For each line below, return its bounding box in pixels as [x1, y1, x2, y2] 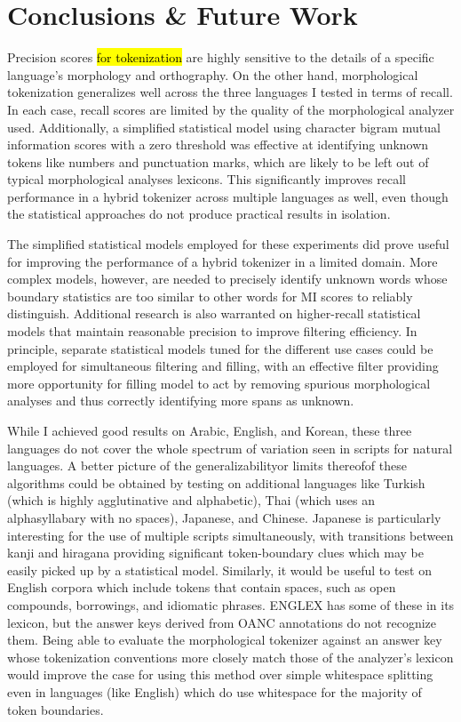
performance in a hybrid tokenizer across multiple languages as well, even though [7, 187, 449, 205]
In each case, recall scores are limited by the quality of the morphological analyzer [7, 100, 455, 118]
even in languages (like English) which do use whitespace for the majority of [7, 682, 422, 701]
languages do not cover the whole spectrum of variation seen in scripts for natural [7, 438, 453, 457]
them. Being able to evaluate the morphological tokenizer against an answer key [7, 630, 442, 649]
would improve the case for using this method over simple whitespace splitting [7, 665, 433, 684]
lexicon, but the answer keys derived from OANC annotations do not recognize [7, 613, 436, 631]
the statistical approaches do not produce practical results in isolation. [7, 205, 391, 223]
